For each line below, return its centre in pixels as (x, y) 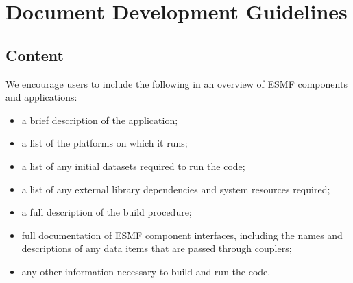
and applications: (41, 97)
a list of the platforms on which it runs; (105, 143)
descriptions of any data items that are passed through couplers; (157, 248)
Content (35, 54)
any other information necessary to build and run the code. (146, 271)
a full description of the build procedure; (107, 212)
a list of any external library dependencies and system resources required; (176, 189)
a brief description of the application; (100, 120)
